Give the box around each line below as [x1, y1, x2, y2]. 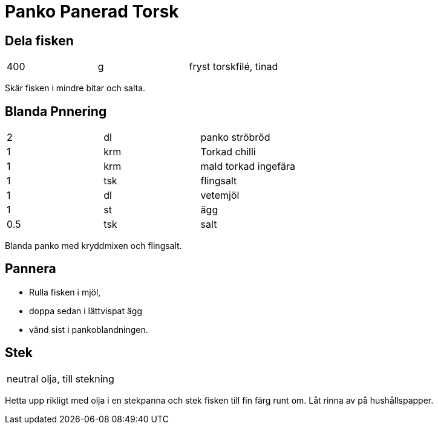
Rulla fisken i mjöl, [29, 286, 101, 297]
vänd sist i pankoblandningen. [29, 324, 148, 335]
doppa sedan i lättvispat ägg [29, 305, 143, 316]
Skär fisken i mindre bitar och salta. [5, 83, 146, 94]
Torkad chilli [200, 146, 256, 158]
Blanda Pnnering [5, 103, 107, 119]
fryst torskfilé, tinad [189, 60, 278, 73]
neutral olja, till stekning [7, 372, 114, 385]
